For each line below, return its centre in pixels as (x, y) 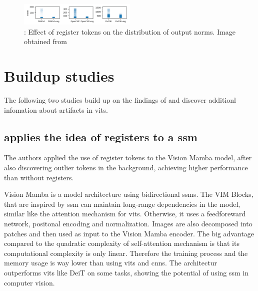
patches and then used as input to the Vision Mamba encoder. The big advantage (129, 233)
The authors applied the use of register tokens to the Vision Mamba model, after (128, 158)
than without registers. (39, 177)
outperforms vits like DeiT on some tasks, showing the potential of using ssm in (126, 273)
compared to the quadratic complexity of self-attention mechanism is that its (122, 243)
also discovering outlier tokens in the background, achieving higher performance (126, 168)
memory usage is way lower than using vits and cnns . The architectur (110, 263)
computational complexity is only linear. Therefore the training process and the (126, 253)
